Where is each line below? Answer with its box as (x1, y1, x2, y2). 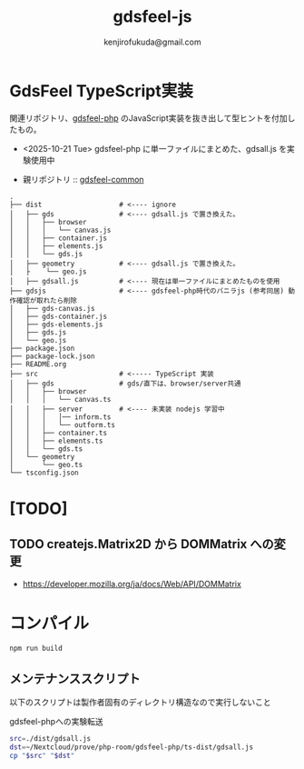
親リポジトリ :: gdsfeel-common (22, 174, 144, 185)
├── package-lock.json (9, 352, 95, 361)
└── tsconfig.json (9, 468, 79, 477)
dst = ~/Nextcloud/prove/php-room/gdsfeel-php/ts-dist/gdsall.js (9, 743, 254, 752)
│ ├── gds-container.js (9, 312, 107, 321)
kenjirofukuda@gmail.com (103, 36, 201, 47)
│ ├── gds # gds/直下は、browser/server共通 (9, 379, 241, 388)
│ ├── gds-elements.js (9, 320, 103, 329)
